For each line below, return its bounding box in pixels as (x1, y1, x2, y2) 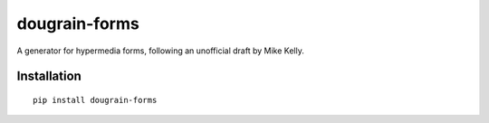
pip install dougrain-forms (33, 95, 158, 105)
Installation (16, 69, 81, 84)
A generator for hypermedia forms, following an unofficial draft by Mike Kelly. (16, 45, 305, 56)
